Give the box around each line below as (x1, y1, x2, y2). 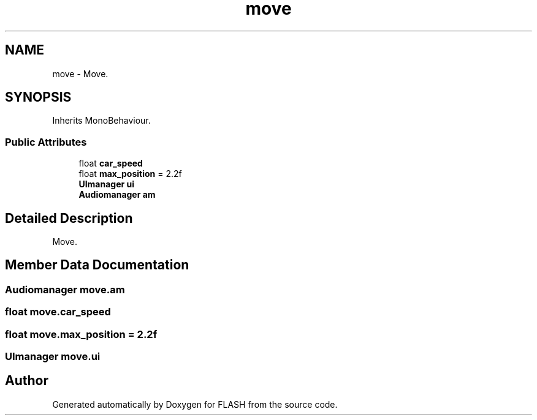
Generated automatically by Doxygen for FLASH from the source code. (52, 399, 338, 410)
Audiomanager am (78, 189, 156, 200)
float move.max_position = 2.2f (5, 328, 158, 340)
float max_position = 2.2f (78, 168, 182, 179)
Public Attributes (5, 135, 87, 148)
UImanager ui (78, 179, 135, 190)
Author (5, 373, 48, 389)
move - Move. (52, 68, 109, 79)
